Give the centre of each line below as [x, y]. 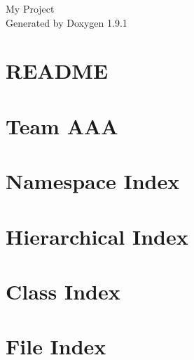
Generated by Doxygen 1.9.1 [67, 22]
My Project [30, 8]
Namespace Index [93, 181]
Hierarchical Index [97, 236]
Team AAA [62, 126]
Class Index [63, 291]
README [57, 71]
